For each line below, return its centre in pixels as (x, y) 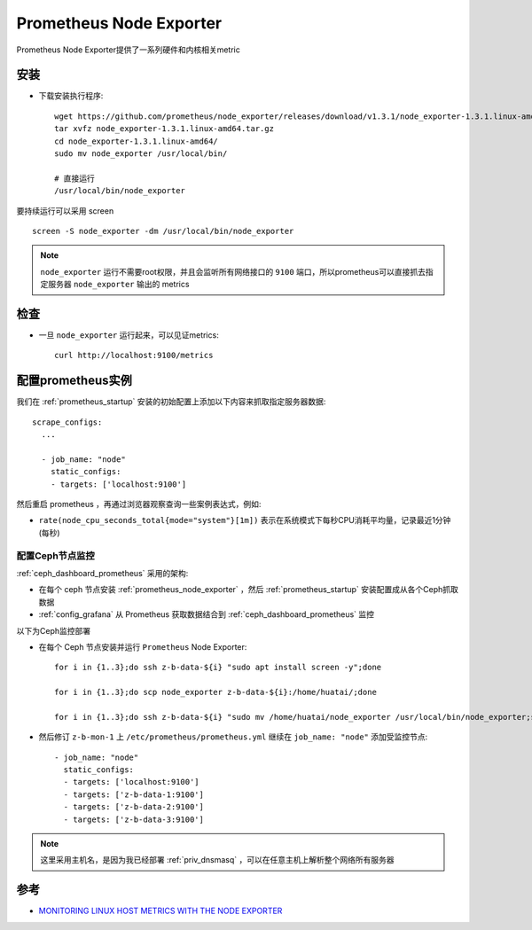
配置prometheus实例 (74, 381)
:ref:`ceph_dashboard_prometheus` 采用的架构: (102, 573)
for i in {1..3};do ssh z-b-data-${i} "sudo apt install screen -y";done (218, 668)
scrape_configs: (67, 422)
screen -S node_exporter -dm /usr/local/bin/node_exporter (163, 231)
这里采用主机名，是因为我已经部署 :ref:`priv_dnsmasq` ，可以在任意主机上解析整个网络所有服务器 (217, 860)
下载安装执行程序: (71, 96)
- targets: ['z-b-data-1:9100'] (133, 794)
